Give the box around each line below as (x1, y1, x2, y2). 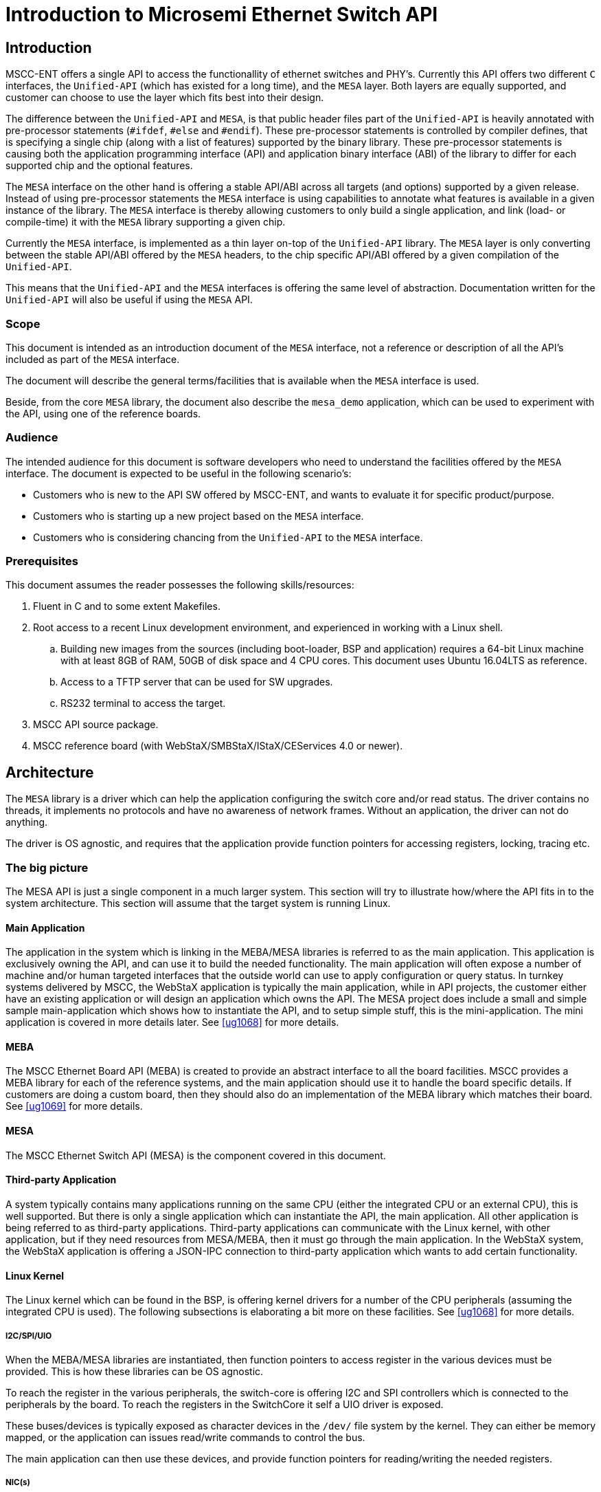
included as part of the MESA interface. (5, 353, 180, 365)
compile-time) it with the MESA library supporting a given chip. (5, 216, 286, 228)
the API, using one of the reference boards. (5, 407, 201, 419)
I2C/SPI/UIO (5, 1330, 52, 1341)
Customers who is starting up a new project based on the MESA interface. (33, 509, 364, 522)
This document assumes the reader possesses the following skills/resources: (5, 579, 354, 591)
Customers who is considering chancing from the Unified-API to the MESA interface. (33, 531, 423, 543)
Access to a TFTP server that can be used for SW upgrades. (60, 676, 333, 688)
